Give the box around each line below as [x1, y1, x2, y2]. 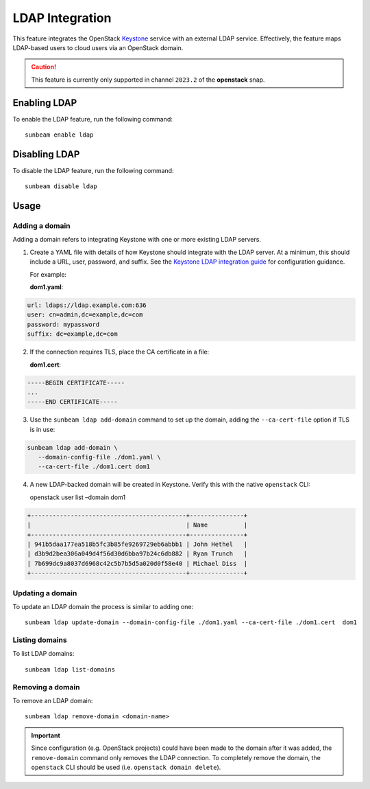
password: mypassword [27, 320, 100, 328]
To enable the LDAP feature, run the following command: [12, 115, 173, 123]
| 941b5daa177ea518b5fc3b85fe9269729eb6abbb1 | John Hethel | [27, 540, 248, 548]
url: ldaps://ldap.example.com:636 [27, 301, 147, 309]
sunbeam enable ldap [25, 131, 94, 139]
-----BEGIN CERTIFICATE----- [27, 378, 125, 387]
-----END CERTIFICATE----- [27, 398, 118, 406]
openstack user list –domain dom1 [29, 493, 126, 501]
